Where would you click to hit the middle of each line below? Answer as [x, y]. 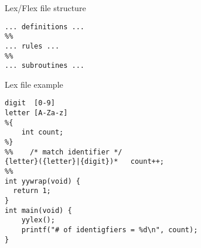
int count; [42, 132]
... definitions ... [45, 27]
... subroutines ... [45, 66]
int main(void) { [38, 210]
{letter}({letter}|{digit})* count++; [85, 162]
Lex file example [34, 84]
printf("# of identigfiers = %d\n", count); [110, 230]
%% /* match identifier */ [64, 152]
